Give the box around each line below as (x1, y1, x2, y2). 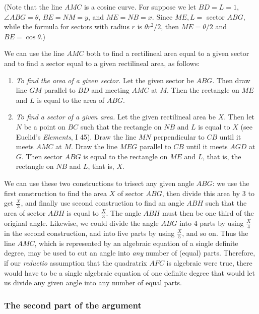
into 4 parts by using (179, 217, 244, 228)
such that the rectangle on (80, 121, 162, 132)
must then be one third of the (162, 207, 254, 218)
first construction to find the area (4, 187, 107, 198)
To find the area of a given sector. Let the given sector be (16, 75, 194, 85)
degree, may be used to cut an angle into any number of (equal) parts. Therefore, (4, 247, 255, 258)
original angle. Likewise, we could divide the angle (4, 217, 159, 228)
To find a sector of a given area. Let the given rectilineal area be (16, 111, 216, 122)
